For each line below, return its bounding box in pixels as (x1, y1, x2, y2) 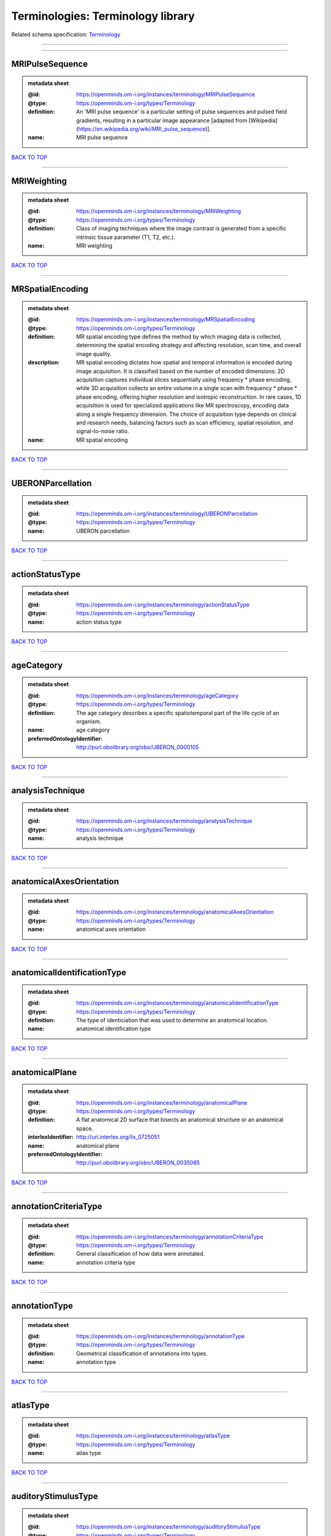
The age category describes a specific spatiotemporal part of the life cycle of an (76, 709, 280, 716)
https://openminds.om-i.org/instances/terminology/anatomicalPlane (76, 1099, 248, 1106)
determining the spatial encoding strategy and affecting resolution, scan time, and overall (76, 342, 302, 349)
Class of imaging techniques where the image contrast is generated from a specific (76, 225, 287, 232)
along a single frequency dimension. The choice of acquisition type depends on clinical (76, 410, 297, 418)
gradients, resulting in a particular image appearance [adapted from (76, 117, 248, 124)
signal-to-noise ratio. (76, 428, 129, 435)
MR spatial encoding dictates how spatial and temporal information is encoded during (76, 359, 292, 366)
